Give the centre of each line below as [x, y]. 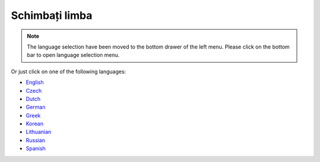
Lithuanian [39, 132]
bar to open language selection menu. [73, 55]
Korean [35, 124]
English [35, 82]
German [36, 107]
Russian [36, 140]
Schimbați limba [52, 15]
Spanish [36, 148]
